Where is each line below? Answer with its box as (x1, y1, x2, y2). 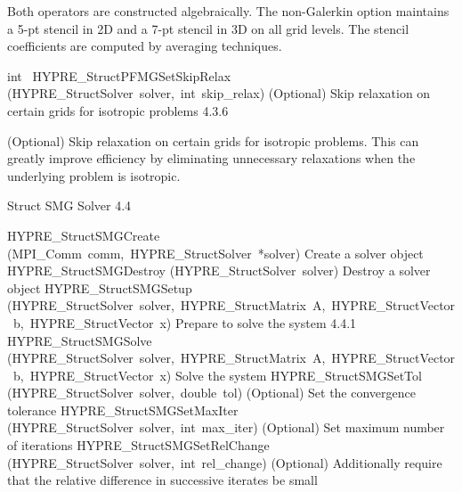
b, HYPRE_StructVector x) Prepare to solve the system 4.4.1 (12, 313, 357, 332)
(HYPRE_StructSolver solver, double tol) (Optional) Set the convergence (7, 383, 416, 402)
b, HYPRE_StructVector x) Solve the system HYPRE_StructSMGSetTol (12, 365, 422, 384)
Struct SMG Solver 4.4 (7, 196, 132, 215)
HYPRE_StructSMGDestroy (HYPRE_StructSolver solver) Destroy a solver (7, 261, 431, 280)
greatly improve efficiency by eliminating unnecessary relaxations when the (7, 149, 416, 168)
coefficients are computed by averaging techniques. (7, 37, 282, 55)
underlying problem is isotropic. (7, 166, 181, 184)
